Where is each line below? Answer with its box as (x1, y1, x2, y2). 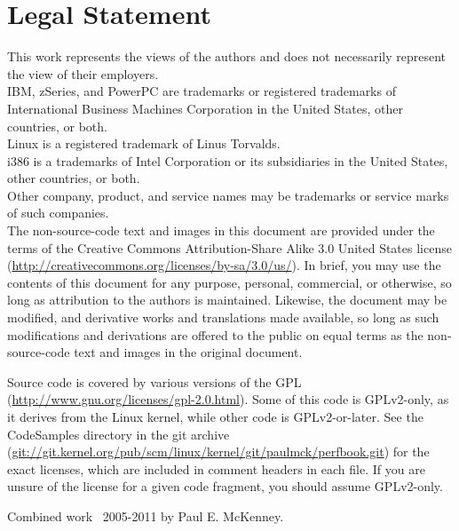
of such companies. (7, 203, 109, 222)
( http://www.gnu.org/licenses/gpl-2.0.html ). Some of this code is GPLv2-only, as (7, 390, 449, 408)
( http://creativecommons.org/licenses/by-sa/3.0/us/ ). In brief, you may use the (7, 256, 441, 274)
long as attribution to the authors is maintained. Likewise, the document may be (7, 290, 447, 309)
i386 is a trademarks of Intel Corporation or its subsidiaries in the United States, (7, 151, 448, 170)
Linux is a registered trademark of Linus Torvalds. (7, 134, 281, 153)
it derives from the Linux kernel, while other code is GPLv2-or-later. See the (7, 408, 423, 425)
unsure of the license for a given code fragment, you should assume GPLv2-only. (7, 477, 443, 495)
